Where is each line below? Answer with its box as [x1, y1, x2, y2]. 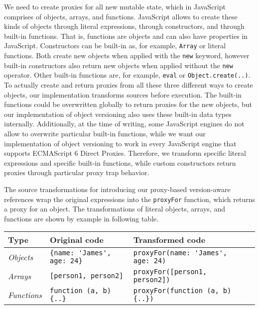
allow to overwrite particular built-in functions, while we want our [4, 128, 206, 138]
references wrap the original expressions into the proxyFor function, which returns [4, 194, 256, 204]
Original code [50, 234, 104, 246]
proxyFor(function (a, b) [133, 287, 232, 295]
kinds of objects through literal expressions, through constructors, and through [4, 21, 245, 31]
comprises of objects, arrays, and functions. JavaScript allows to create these [4, 11, 238, 21]
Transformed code [133, 234, 206, 246]
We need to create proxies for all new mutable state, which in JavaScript [4, 1, 226, 11]
